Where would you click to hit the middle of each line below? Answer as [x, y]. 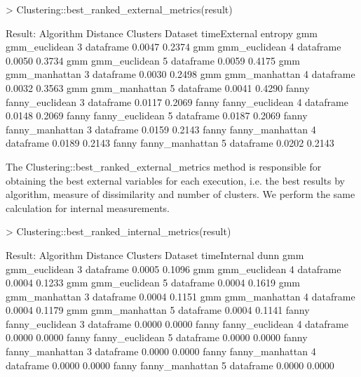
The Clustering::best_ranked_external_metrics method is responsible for [164, 166]
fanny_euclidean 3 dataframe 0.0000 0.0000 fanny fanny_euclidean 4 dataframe [177, 323]
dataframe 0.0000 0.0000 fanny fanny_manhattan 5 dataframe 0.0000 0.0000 [170, 365]
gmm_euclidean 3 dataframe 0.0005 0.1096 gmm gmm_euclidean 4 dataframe [173, 269]
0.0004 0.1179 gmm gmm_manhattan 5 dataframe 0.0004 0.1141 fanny [158, 310]
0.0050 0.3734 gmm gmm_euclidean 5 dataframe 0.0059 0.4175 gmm [153, 60]
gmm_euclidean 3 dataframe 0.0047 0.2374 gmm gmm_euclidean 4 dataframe [173, 47]
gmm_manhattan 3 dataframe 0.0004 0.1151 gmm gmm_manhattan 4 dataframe [180, 296]
